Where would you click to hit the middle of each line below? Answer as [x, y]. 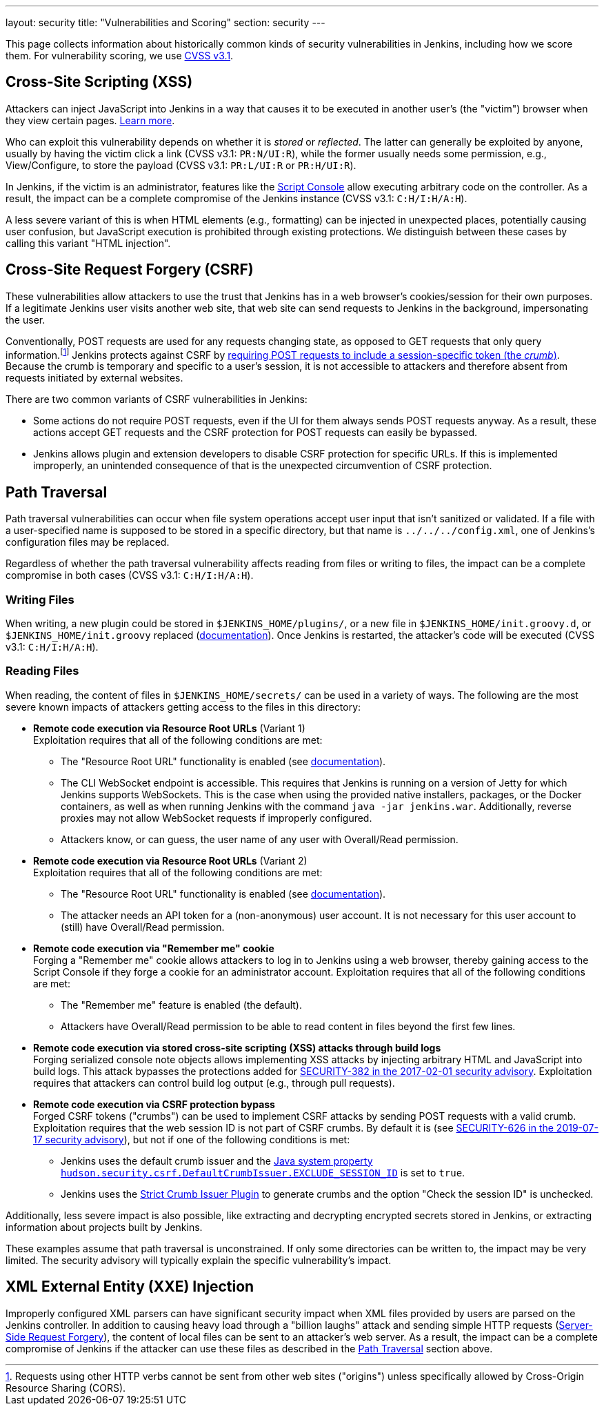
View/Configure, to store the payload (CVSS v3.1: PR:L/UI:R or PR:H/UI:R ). [181, 165]
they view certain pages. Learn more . [90, 120]
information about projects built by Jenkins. [104, 1227]
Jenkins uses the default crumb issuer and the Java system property [217, 1161]
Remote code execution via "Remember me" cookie [154, 948]
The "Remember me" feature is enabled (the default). [182, 1005]
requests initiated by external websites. [94, 378]
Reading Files [42, 671]
